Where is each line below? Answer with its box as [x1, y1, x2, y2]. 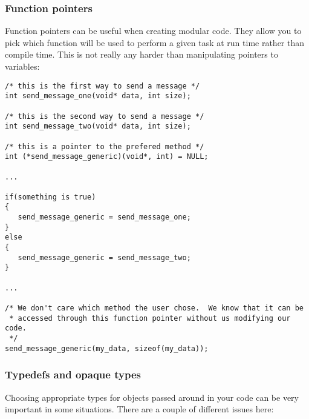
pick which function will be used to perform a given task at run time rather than [5, 36, 305, 49]
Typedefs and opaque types [5, 367, 141, 382]
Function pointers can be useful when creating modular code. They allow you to [5, 24, 302, 37]
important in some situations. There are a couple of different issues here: [5, 403, 274, 415]
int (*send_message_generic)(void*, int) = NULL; [5, 152, 209, 161]
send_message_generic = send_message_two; [18, 253, 191, 262]
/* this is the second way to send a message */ [5, 112, 204, 121]
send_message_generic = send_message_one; [18, 213, 191, 222]
